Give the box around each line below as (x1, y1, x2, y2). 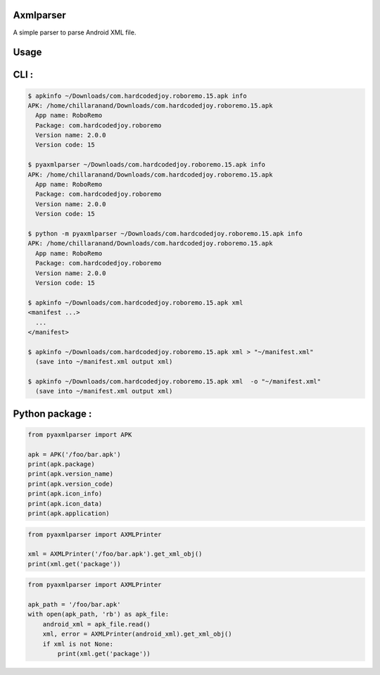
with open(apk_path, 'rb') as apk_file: (27, 610, 169, 619)
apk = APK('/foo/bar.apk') (27, 450, 121, 458)
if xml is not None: (42, 640, 114, 648)
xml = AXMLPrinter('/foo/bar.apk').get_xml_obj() (27, 550, 203, 558)
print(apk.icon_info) (27, 490, 103, 498)
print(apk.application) (27, 509, 110, 517)
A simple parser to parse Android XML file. (13, 28, 137, 37)
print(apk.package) (27, 460, 95, 468)
